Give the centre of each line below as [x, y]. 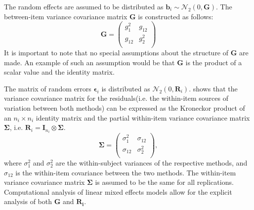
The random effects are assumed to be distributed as [84, 6]
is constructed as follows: [176, 16]
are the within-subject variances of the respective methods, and [151, 162]
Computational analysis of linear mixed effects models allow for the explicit [118, 191]
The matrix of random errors [48, 88]
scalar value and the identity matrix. [59, 72]
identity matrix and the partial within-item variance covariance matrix [143, 117]
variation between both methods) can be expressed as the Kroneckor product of [125, 108]
